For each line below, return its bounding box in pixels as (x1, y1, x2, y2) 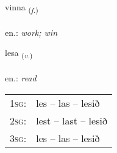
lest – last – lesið (36, 113, 107, 127)
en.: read (5, 72, 37, 84)
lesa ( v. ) (5, 46, 33, 61)
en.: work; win (5, 25, 58, 38)
